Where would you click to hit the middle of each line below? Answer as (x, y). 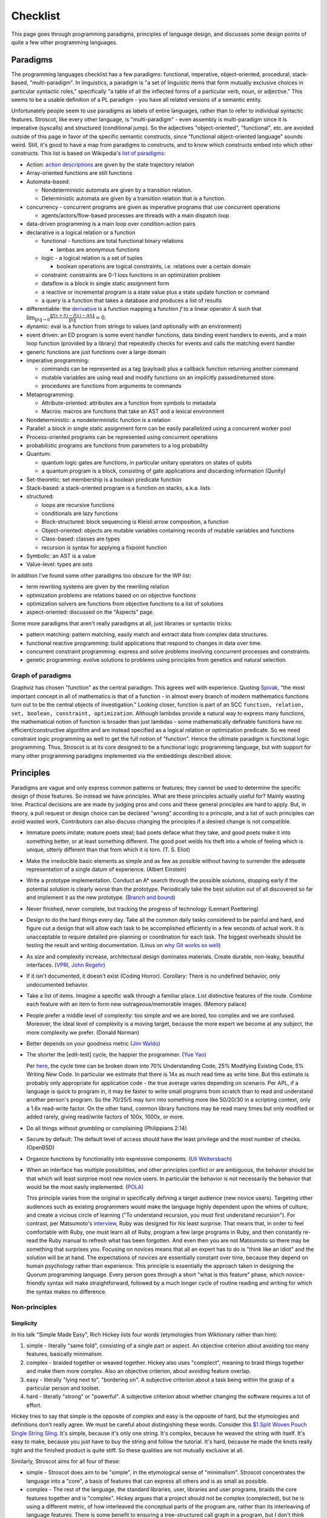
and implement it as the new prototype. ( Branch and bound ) (101, 897)
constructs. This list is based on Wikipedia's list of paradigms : (88, 153)
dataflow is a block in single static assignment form (105, 284)
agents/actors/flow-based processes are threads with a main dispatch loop (135, 216)
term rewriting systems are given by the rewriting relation (98, 587)
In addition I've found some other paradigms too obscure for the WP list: (101, 575)
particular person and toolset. (63, 1388)
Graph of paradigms (41, 676)
